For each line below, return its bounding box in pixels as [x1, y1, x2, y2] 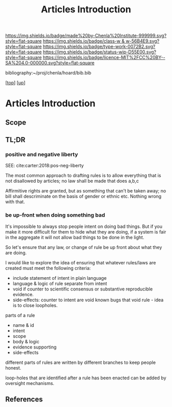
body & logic [12, 338, 39, 344]
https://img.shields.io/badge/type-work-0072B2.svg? [42, 44, 156, 50]
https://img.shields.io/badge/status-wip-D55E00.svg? [42, 49, 157, 55]
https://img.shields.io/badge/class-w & [42, 38, 125, 44]
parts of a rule [5, 312, 35, 318]
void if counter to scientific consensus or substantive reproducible [12, 286, 153, 292]
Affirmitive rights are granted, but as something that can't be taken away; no [5, 188, 166, 194]
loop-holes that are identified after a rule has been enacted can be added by [5, 375, 166, 381]
